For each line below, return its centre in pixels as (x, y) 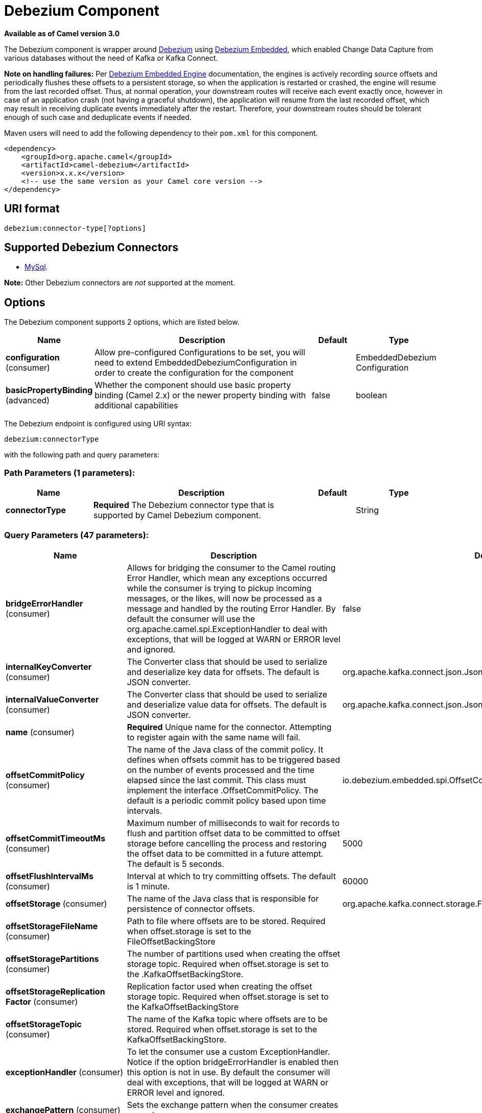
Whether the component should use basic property (193, 385)
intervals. (144, 810)
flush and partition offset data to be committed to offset (233, 833)
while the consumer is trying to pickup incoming (219, 588)
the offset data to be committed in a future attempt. (225, 853)
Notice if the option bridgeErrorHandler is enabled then (233, 1062)
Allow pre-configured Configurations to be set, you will (200, 353)
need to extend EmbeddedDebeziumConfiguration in (196, 363)
